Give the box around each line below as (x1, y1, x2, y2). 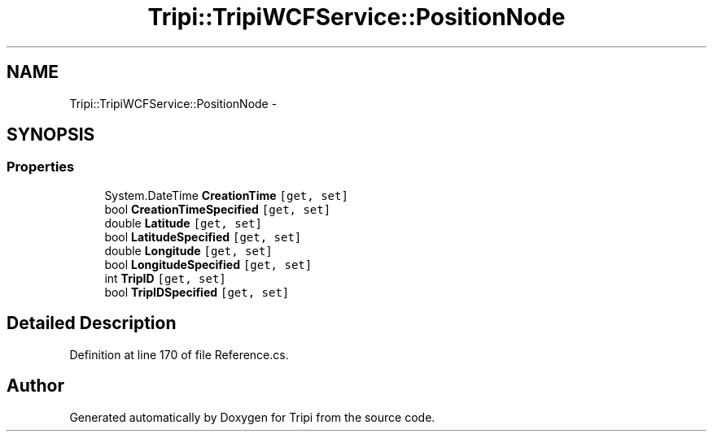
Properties (7, 158, 75, 176)
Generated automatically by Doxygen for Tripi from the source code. (69, 410, 435, 424)
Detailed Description (7, 313, 177, 334)
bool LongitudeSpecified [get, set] (104, 257, 313, 271)
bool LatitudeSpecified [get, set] (104, 229, 302, 244)
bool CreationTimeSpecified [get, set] (104, 202, 331, 216)
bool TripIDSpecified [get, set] (104, 284, 290, 299)
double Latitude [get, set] (104, 215, 262, 230)
